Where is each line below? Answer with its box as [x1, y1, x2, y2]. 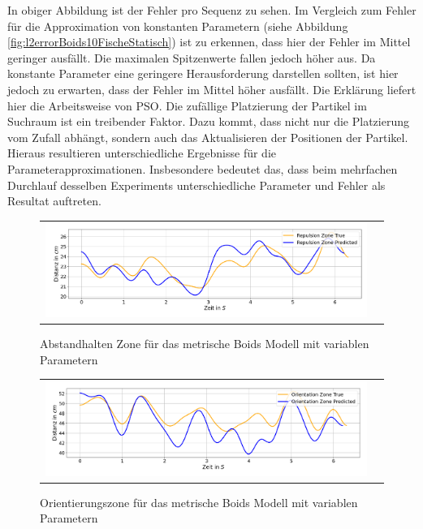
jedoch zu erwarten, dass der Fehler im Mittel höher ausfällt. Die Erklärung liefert [7, 80, 417, 97]
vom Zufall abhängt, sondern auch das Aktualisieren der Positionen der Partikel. [7, 128, 408, 145]
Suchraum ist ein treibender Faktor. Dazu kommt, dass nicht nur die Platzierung [7, 113, 409, 130]
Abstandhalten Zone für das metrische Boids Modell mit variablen [40, 335, 369, 352]
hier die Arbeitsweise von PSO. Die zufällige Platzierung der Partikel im [7, 97, 367, 114]
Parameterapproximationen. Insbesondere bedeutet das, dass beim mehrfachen [7, 160, 398, 177]
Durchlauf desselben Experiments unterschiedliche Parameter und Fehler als [7, 176, 386, 193]
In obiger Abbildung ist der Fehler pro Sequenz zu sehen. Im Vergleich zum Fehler [7, 2, 417, 18]
